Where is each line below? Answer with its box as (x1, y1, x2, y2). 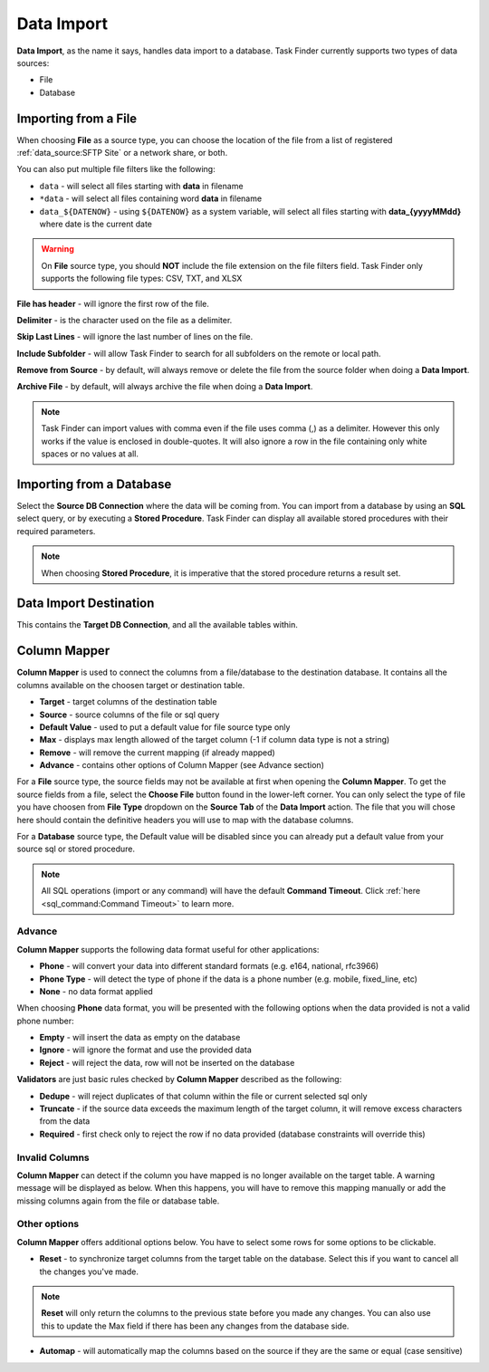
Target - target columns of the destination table (39, 696, 217, 707)
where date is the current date (39, 218, 153, 229)
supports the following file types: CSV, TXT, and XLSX (41, 273, 243, 284)
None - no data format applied (39, 985, 153, 996)
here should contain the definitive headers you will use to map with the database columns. (16, 814, 354, 825)
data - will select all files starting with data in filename (39, 180, 244, 191)
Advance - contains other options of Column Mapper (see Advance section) (39, 760, 325, 771)
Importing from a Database (16, 476, 172, 492)
